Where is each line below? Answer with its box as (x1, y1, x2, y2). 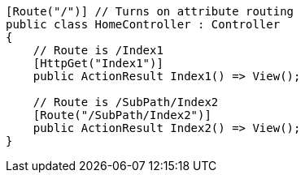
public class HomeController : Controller (6, 18, 281, 31)
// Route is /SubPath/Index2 (33, 96, 219, 109)
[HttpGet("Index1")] (33, 57, 163, 70)
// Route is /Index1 (33, 44, 163, 57)
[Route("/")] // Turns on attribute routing (6, 5, 294, 18)
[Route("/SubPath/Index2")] (33, 109, 211, 121)
